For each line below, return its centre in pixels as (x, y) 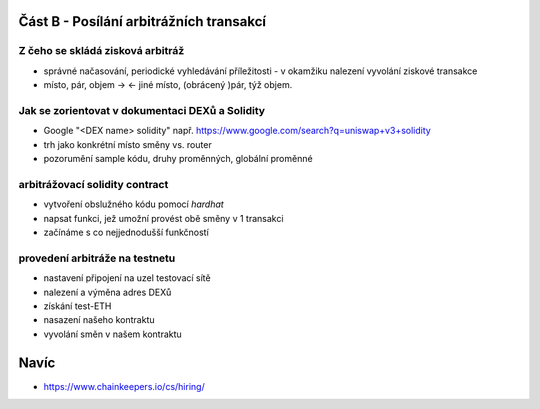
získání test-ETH (77, 306)
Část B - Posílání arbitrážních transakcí (142, 21)
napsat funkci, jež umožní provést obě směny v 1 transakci (163, 218)
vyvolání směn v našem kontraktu (112, 334)
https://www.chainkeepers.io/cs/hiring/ (124, 386)
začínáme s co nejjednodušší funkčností (126, 232)
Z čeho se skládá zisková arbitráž (101, 51)
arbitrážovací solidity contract (93, 184)
